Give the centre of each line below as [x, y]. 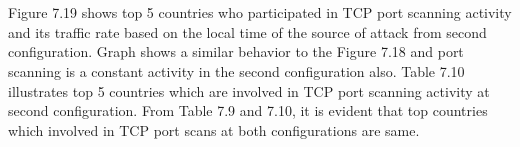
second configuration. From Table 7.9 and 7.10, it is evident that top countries [248, 110]
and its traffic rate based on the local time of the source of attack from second [247, 31]
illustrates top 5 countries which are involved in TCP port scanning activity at [249, 90]
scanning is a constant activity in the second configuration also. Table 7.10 [236, 70]
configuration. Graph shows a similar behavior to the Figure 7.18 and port [236, 51]
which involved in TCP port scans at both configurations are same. [214, 129]
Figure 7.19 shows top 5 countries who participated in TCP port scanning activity [260, 12]
